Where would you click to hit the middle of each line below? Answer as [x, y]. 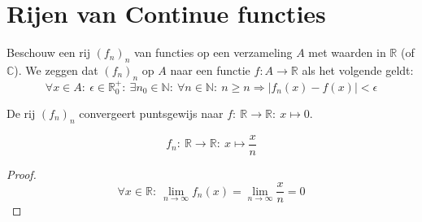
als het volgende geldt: [358, 70]
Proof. [22, 174]
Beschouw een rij [48, 52]
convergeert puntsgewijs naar [151, 113]
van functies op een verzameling [213, 52]
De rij [21, 113]
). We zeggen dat [56, 70]
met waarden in [347, 52]
